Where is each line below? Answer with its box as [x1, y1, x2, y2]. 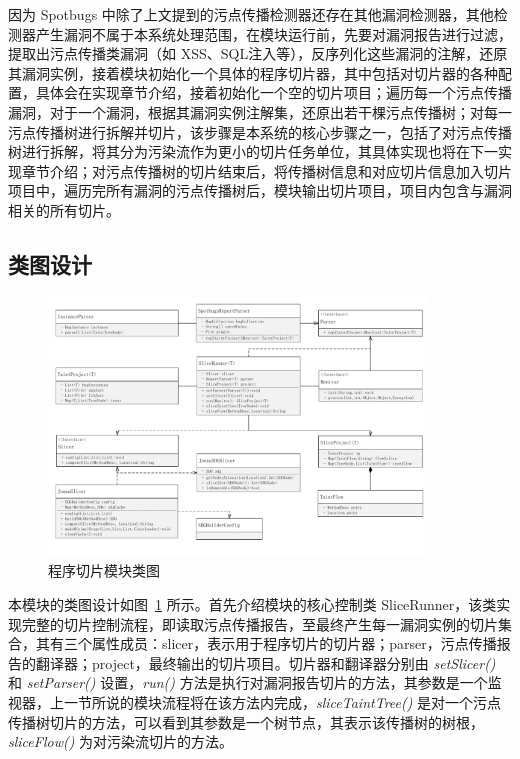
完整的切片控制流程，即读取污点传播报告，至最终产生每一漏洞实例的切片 [21, 613, 498, 634]
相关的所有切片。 [8, 199, 120, 220]
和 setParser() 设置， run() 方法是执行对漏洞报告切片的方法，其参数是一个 [8, 672, 488, 693]
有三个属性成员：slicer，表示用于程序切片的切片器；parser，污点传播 [49, 633, 497, 654]
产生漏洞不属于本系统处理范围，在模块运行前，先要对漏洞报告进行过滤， [35, 23, 512, 44]
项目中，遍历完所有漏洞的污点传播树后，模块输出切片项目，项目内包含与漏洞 [8, 180, 512, 201]
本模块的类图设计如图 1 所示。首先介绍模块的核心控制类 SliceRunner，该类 [8, 594, 497, 615]
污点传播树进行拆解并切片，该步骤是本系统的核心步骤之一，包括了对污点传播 [8, 121, 512, 142]
